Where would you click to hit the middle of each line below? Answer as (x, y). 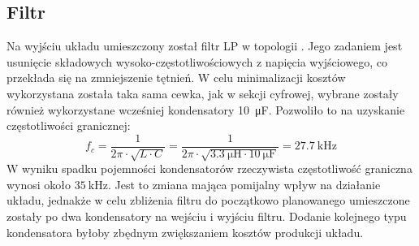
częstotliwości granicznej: (69, 125)
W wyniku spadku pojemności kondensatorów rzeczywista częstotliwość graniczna (209, 168)
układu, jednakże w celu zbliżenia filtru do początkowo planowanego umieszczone (208, 200)
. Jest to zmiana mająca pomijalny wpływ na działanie (244, 184)
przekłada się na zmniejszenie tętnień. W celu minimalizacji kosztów (176, 78)
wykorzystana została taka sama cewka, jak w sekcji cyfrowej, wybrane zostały (203, 93)
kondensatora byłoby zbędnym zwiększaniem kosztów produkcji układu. (185, 232)
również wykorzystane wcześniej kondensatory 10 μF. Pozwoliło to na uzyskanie (206, 109)
